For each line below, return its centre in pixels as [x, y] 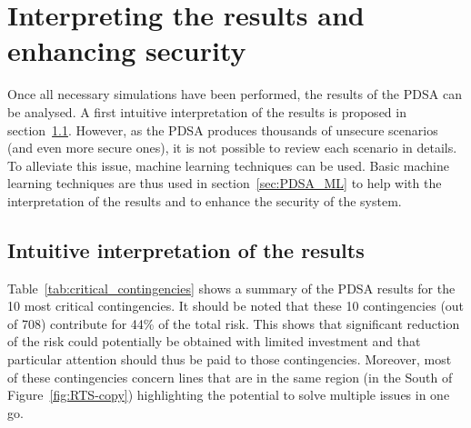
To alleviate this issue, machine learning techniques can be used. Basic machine [228, 165]
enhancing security [127, 50]
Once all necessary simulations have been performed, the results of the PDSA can [235, 94]
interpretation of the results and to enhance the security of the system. [205, 200]
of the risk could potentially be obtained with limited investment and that [214, 341]
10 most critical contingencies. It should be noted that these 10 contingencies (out [236, 306]
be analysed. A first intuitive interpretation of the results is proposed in [207, 111]
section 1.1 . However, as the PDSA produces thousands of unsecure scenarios [223, 129]
